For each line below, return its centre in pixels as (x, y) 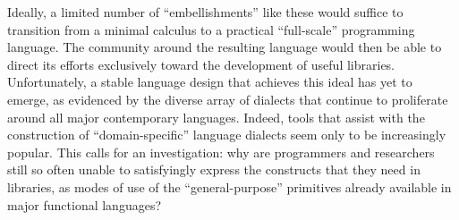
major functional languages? (85, 204)
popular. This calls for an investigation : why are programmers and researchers (221, 152)
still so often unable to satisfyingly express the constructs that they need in (214, 169)
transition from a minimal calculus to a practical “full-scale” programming (211, 29)
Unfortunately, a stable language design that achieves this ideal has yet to (210, 82)
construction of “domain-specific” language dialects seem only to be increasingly (227, 135)
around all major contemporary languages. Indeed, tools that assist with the (216, 117)
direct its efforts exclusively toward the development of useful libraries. (201, 64)
